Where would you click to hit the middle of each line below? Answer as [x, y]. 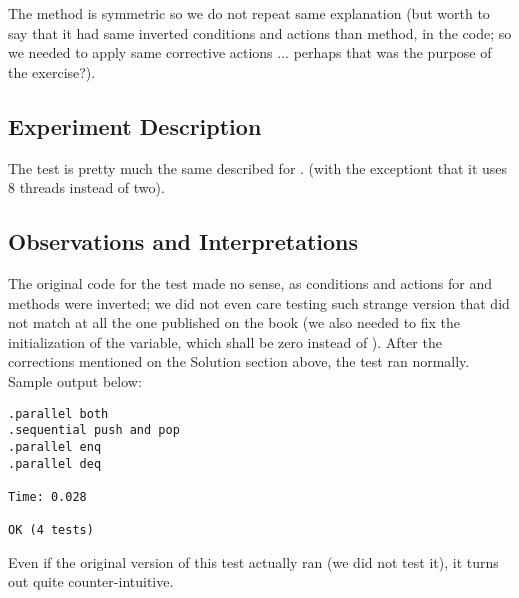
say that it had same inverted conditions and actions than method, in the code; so [260, 32]
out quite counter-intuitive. [91, 581]
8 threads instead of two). [86, 187]
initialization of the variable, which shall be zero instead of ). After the [225, 341]
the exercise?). [52, 71]
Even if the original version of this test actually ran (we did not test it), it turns [253, 561]
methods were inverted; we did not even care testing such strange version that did [259, 302]
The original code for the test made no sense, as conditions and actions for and [250, 282]
